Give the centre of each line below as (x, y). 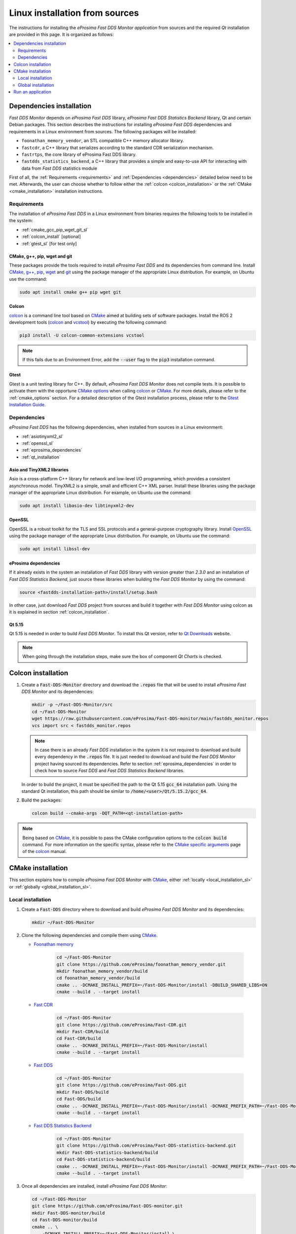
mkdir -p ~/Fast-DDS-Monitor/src (72, 705)
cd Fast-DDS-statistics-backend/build (103, 1159)
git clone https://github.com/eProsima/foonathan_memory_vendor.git (141, 964)
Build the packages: (41, 800)
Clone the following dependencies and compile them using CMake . (90, 935)
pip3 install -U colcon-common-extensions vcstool (82, 335)
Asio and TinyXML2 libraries (39, 469)
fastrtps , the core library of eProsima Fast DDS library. (79, 154)
